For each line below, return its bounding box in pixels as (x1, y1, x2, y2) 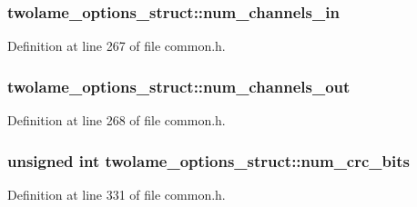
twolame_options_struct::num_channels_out (7, 74, 351, 97)
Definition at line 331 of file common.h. (7, 184, 226, 203)
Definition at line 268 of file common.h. (7, 111, 226, 130)
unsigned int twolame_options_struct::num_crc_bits (7, 149, 410, 172)
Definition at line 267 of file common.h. (7, 36, 226, 55)
